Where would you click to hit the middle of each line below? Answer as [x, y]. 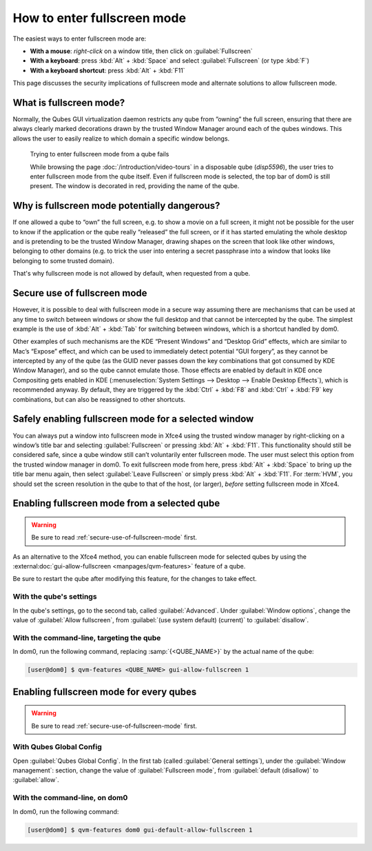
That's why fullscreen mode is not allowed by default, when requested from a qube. [132, 274]
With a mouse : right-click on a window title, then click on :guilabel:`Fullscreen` [141, 51]
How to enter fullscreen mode [99, 18]
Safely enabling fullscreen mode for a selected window [133, 419]
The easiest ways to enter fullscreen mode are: [80, 39]
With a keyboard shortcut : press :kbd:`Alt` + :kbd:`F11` [107, 70]
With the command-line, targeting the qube [87, 637]
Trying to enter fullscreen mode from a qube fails [100, 154]
